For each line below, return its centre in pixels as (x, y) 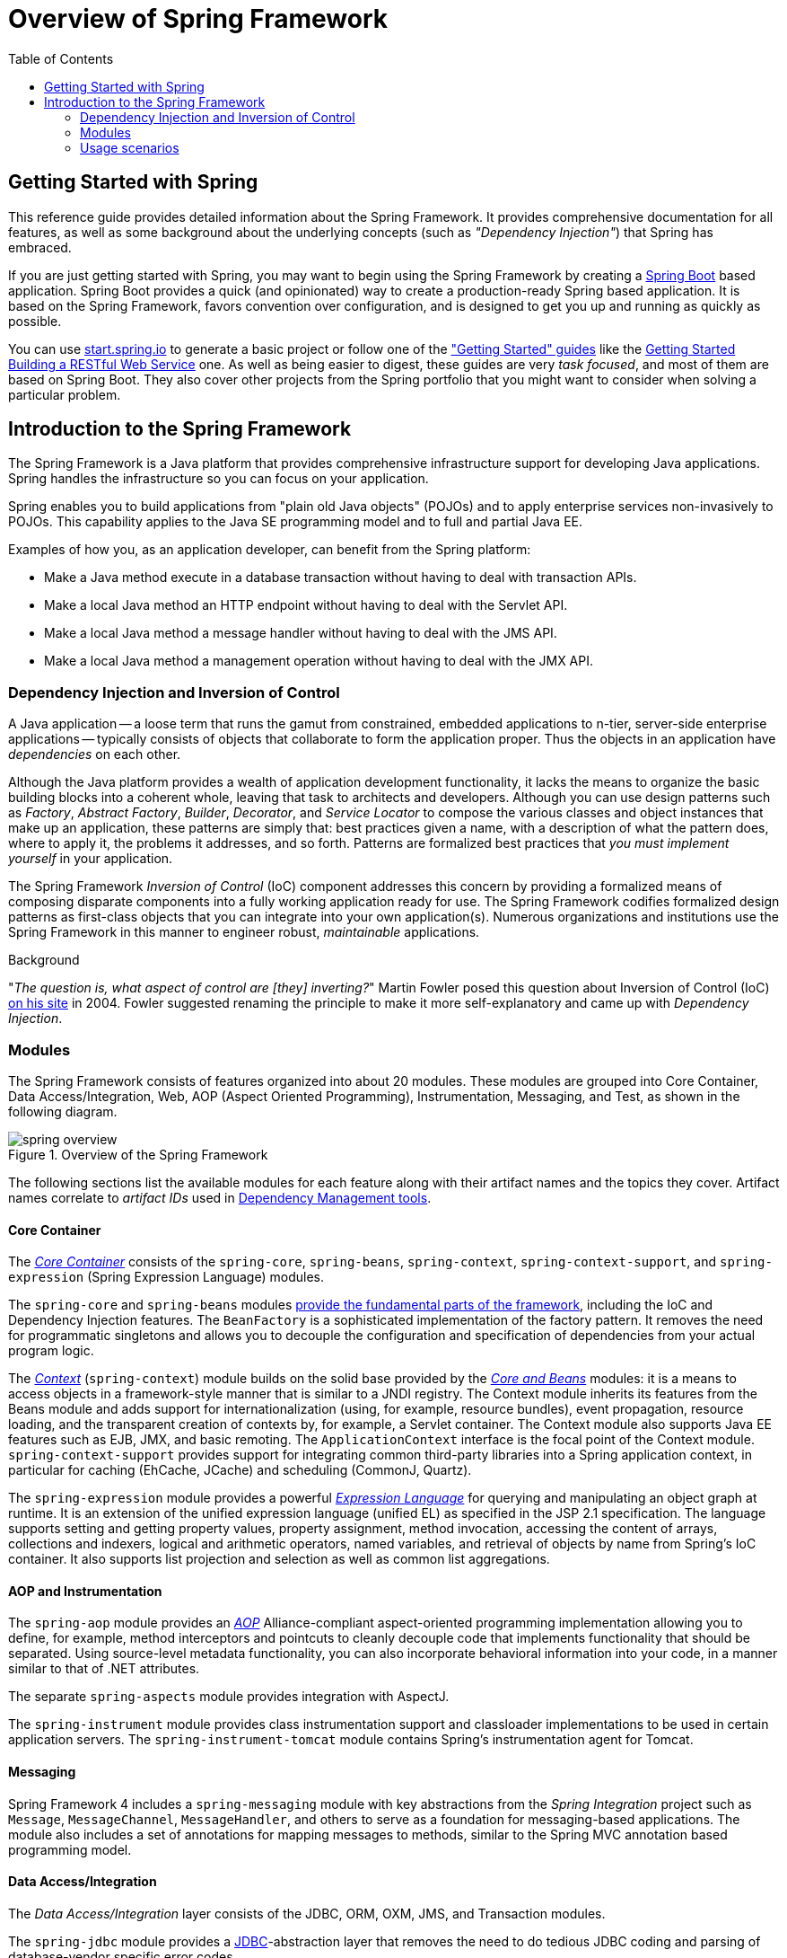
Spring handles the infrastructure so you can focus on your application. (219, 479)
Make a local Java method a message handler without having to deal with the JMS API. (301, 633)
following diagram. (63, 1111)
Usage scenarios (130, 147)
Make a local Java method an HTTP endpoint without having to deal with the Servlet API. (306, 605)
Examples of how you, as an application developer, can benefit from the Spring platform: (270, 550)
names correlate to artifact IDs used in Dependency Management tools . (220, 1197)
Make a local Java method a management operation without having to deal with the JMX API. (319, 661)
